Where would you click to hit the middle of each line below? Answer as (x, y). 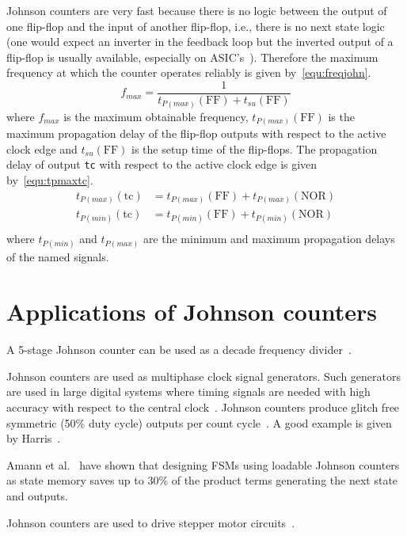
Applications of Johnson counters (192, 312)
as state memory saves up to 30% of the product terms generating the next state (202, 480)
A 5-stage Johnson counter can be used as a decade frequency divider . (179, 350)
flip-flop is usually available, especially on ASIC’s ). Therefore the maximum (192, 57)
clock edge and (42, 148)
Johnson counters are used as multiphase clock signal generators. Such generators (204, 376)
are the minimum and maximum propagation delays (269, 239)
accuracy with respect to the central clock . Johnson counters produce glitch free (203, 407)
